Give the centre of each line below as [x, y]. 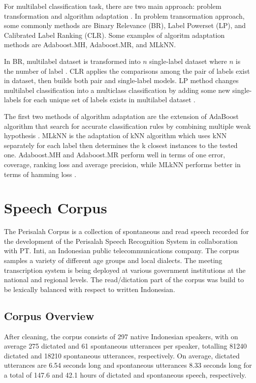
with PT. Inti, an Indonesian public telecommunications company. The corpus [122, 250]
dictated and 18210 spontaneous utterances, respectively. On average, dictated [122, 355]
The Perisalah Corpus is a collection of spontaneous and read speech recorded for [127, 231]
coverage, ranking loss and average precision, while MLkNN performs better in [122, 164]
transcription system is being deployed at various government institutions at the [125, 270]
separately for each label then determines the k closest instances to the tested [121, 145]
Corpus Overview [49, 315]
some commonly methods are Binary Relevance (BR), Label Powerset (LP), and [125, 25]
